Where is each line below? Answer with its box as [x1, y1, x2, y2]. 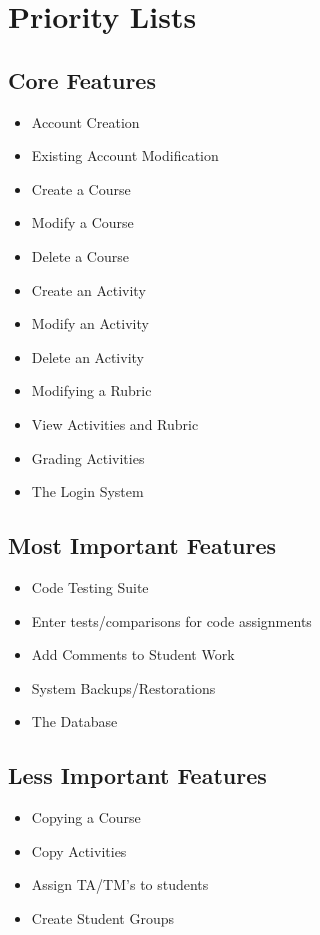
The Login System [31, 481, 144, 502]
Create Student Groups [31, 907, 175, 928]
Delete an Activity [31, 346, 144, 367]
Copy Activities [31, 840, 127, 861]
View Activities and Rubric [31, 413, 199, 434]
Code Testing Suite [31, 576, 149, 597]
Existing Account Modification [31, 145, 219, 166]
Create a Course [31, 178, 131, 199]
